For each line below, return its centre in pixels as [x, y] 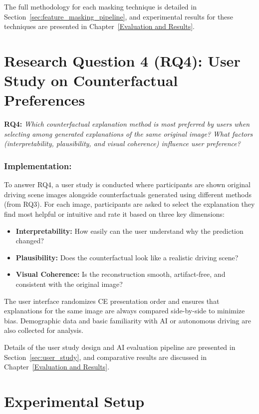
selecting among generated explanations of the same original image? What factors [129, 133]
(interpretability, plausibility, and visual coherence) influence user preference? [122, 143]
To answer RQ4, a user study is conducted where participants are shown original [127, 184]
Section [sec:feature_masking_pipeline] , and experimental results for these [119, 16]
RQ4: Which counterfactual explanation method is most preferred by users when [127, 124]
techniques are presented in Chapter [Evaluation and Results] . [99, 26]
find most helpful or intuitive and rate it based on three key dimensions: [114, 214]
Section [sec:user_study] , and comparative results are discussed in [106, 357]
